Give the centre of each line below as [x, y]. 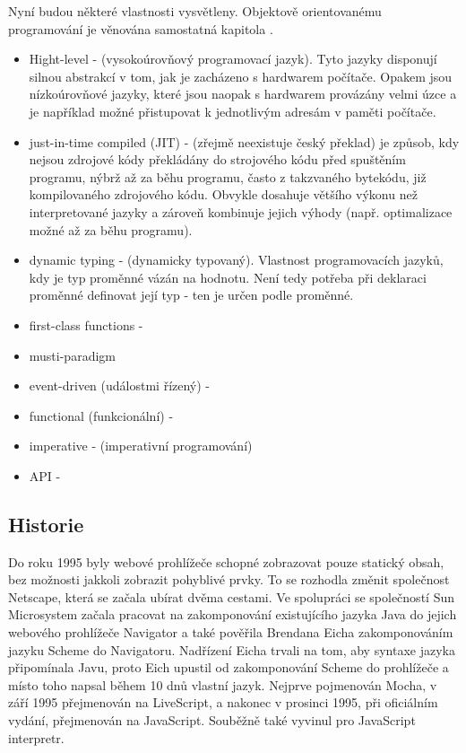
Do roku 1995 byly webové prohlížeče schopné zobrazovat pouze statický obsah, [226, 561]
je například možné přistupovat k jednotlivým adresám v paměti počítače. [233, 111]
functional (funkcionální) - [101, 415]
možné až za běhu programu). [111, 229]
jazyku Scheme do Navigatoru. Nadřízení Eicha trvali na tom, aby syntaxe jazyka [232, 649]
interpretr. [36, 737]
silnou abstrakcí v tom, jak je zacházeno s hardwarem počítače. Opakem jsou [241, 76]
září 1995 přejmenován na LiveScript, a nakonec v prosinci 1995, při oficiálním [223, 702]
